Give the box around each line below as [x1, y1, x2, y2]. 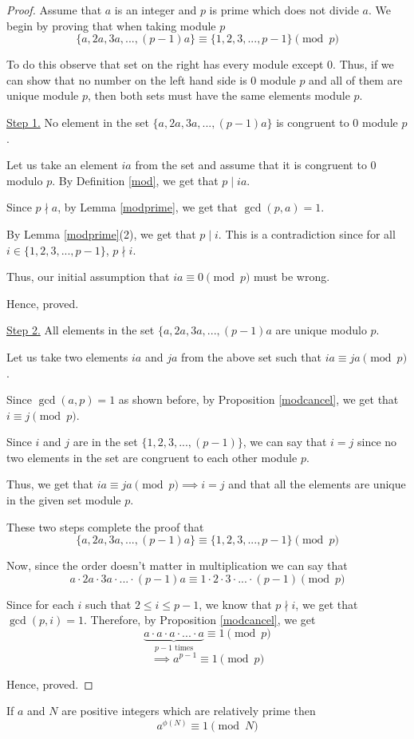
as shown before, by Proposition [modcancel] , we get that [118, 391, 399, 408]
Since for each [6, 595, 74, 612]
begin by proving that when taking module [6, 17, 216, 34]
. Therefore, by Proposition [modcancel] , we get [84, 611, 316, 628]
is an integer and [114, 2, 197, 18]
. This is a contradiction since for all [218, 225, 396, 242]
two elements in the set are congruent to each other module [6, 449, 298, 465]
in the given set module [6, 492, 121, 508]
